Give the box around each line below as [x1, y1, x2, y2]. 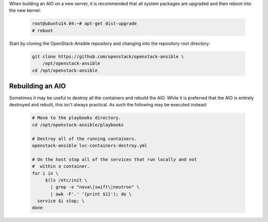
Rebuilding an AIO [9, 82, 66, 90]
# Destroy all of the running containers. [32, 136, 137, 141]
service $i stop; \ [37, 198, 85, 204]
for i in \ [32, 171, 59, 176]
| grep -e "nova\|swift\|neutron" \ [50, 184, 140, 190]
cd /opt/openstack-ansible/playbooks [32, 122, 124, 128]
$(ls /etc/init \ [45, 177, 87, 183]
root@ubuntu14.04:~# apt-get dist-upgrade [32, 21, 137, 27]
